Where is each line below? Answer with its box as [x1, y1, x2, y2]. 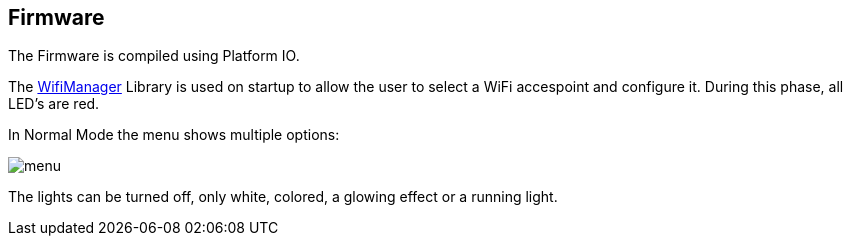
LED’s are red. [8, 95, 100, 113]
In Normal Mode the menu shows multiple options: [8, 126, 340, 144]
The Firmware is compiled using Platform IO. [8, 47, 300, 65]
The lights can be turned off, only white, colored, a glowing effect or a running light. [8, 188, 558, 206]
